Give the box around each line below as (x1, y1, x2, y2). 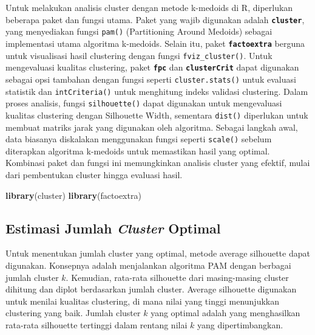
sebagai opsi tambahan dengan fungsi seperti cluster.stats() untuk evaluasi (5, 72, 296, 85)
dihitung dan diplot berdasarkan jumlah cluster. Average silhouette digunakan (5, 283, 297, 295)
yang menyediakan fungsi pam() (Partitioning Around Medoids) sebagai (5, 25, 273, 38)
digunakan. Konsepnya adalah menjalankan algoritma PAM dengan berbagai (5, 258, 291, 271)
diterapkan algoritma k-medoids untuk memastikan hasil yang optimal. (5, 144, 270, 157)
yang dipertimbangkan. (197, 318, 283, 331)
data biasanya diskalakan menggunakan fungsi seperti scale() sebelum (5, 133, 272, 145)
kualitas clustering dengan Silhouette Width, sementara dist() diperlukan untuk (5, 108, 308, 121)
